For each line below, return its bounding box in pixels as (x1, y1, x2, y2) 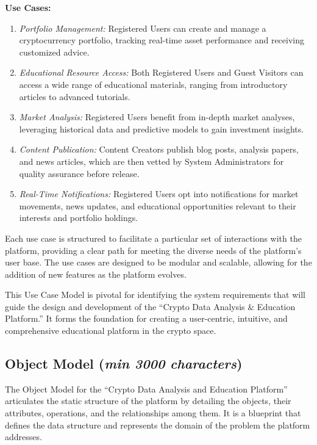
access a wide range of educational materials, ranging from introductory (19, 78, 288, 90)
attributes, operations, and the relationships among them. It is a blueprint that (5, 407, 301, 419)
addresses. (5, 430, 42, 443)
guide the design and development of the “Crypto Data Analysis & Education (5, 300, 296, 313)
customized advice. (19, 45, 90, 58)
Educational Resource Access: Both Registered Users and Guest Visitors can (19, 66, 304, 79)
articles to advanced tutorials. (19, 90, 130, 103)
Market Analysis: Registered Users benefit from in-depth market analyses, (19, 110, 295, 123)
